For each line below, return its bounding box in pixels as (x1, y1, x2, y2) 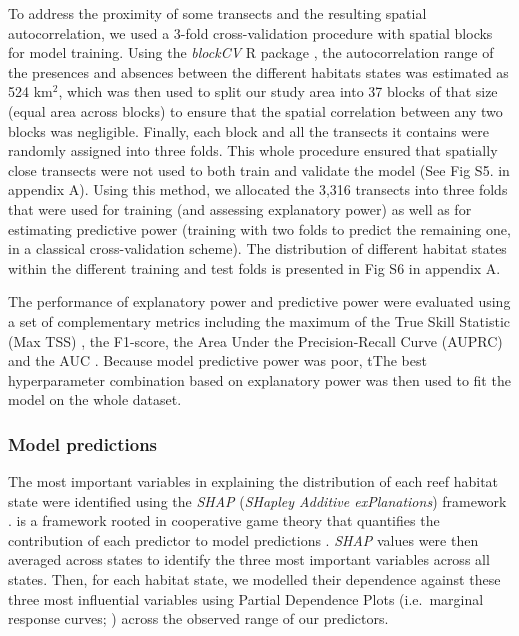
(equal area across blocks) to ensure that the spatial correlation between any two (8, 100, 503, 121)
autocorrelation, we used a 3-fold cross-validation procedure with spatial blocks (8, 22, 493, 43)
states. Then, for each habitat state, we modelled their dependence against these (8, 569, 501, 590)
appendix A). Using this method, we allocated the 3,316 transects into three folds (8, 179, 508, 200)
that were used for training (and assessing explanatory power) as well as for (8, 198, 472, 219)
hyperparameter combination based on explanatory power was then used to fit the (8, 369, 511, 390)
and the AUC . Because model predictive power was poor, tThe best (8, 350, 427, 371)
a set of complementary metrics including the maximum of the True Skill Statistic (8, 310, 510, 331)
